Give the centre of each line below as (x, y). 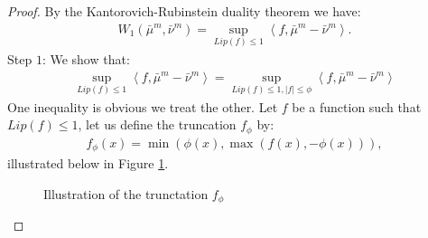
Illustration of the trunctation (126, 193)
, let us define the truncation (157, 124)
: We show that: (86, 58)
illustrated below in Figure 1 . (88, 163)
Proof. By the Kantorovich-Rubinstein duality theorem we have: (184, 11)
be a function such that (357, 106)
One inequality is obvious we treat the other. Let (143, 106)
